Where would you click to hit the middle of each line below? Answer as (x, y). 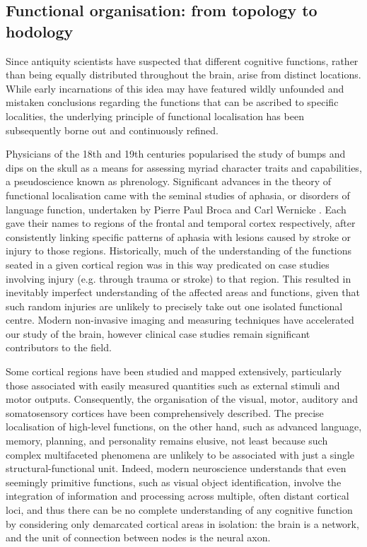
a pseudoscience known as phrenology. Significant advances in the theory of (169, 181)
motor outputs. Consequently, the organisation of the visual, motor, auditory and (182, 399)
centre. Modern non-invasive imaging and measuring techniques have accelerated (180, 320)
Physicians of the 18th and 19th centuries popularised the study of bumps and (176, 154)
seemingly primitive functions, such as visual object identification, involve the (174, 482)
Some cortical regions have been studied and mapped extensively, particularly (174, 371)
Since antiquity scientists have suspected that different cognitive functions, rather (182, 60)
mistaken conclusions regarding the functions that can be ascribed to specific (172, 102)
